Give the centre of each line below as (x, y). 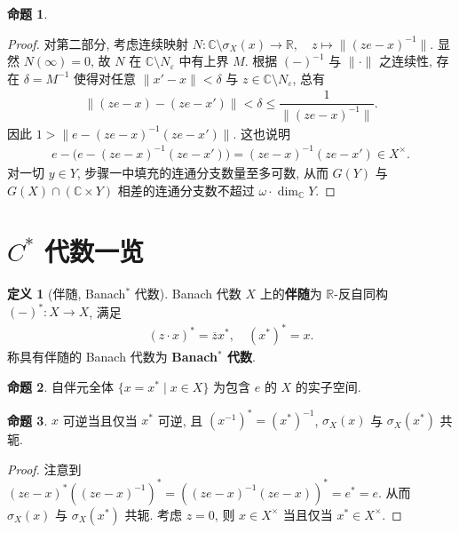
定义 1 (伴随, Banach (67, 294)
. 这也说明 (262, 133)
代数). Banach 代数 (188, 294)
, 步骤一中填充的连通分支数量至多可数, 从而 (202, 172)
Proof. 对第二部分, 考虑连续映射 (98, 43)
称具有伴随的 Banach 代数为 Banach (112, 357)
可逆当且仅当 (100, 420)
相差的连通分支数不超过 (186, 190)
